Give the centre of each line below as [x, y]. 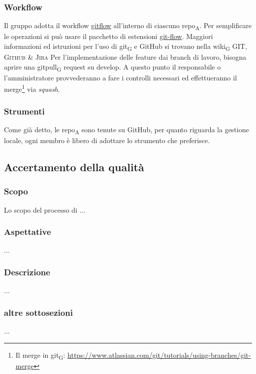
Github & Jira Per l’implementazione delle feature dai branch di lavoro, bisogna [125, 57]
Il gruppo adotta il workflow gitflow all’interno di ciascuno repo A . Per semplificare [128, 26]
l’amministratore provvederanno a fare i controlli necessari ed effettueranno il [121, 77]
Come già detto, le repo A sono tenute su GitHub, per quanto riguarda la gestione [127, 130]
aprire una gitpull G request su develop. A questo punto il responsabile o [112, 67]
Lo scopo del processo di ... [45, 209]
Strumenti [24, 111]
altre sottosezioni [38, 312]
